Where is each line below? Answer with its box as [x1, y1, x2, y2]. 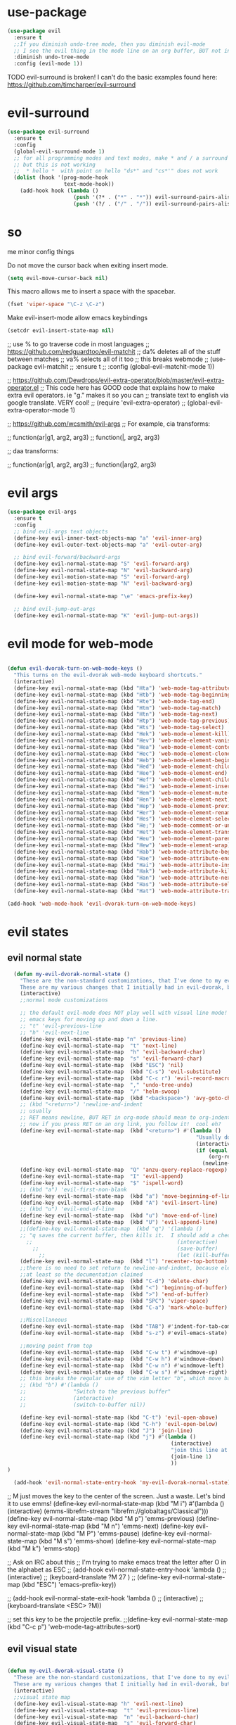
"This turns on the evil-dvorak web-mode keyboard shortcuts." [13, 671, 202, 679]
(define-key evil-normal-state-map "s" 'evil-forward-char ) [20, 1055, 202, 1063]
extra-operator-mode [7, 406, 69, 415]
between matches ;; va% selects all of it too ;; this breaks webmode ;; [7, 355, 209, 363]
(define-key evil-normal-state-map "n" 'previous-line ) [20, 1035, 188, 1042]
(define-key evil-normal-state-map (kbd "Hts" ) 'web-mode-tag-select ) [13, 724, 225, 731]
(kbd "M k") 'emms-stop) [7, 1544, 80, 1553]
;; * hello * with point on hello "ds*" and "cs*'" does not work [13, 168, 218, 175]
